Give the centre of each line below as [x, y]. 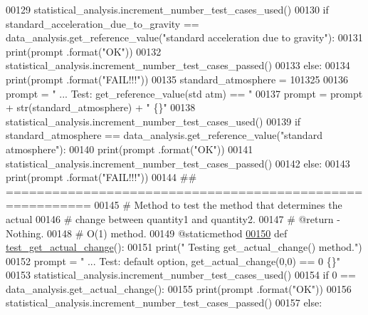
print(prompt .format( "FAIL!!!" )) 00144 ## [101, 177]
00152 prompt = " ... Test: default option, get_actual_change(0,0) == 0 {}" [173, 260]
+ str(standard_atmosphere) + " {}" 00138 [101, 107]
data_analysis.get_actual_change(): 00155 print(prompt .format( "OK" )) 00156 [179, 288]
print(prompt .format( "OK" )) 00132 [84, 51]
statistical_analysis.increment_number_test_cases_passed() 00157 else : [164, 303]
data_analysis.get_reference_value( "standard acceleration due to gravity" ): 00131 [184, 37]
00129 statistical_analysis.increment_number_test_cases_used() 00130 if [167, 9]
